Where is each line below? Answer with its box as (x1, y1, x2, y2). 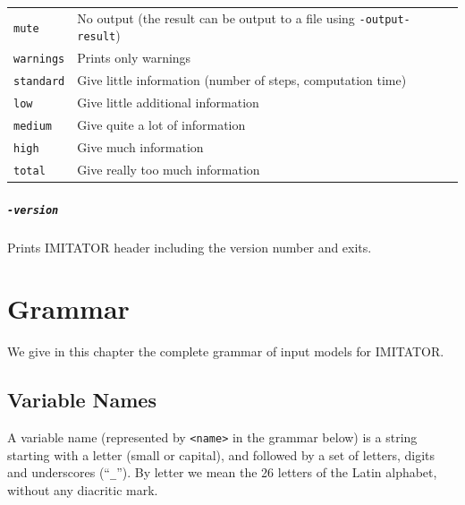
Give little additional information (77, 93, 259, 112)
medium (13, 120, 52, 133)
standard (13, 75, 65, 89)
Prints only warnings (77, 48, 191, 67)
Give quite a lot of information (77, 116, 246, 134)
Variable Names (7, 386, 156, 414)
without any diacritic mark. (7, 481, 158, 500)
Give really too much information (77, 159, 260, 178)
